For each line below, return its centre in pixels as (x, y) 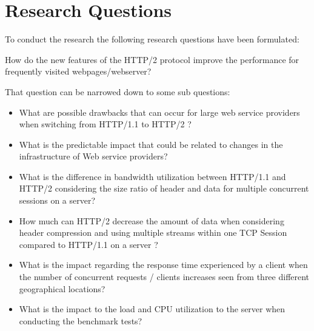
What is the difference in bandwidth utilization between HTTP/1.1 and (152, 176)
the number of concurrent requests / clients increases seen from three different (164, 277)
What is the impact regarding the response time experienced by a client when (163, 265)
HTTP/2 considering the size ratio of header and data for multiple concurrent (164, 188)
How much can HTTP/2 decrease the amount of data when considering (152, 220)
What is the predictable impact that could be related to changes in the (151, 144)
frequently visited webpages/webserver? (78, 71)
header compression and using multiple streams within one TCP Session (153, 232)
